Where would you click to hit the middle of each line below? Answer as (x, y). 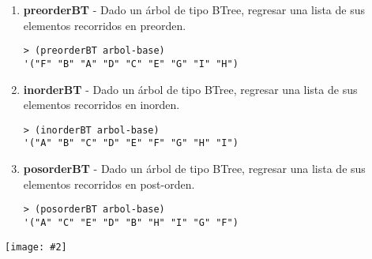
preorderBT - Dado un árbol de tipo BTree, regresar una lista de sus (194, 9)
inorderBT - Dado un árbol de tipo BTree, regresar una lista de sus (190, 89)
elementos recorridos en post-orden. (109, 184)
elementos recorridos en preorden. (105, 25)
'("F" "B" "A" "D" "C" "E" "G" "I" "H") (131, 64)
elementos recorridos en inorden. (101, 105)
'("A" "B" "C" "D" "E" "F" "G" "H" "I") (131, 143)
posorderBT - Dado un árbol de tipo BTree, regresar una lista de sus (194, 168)
